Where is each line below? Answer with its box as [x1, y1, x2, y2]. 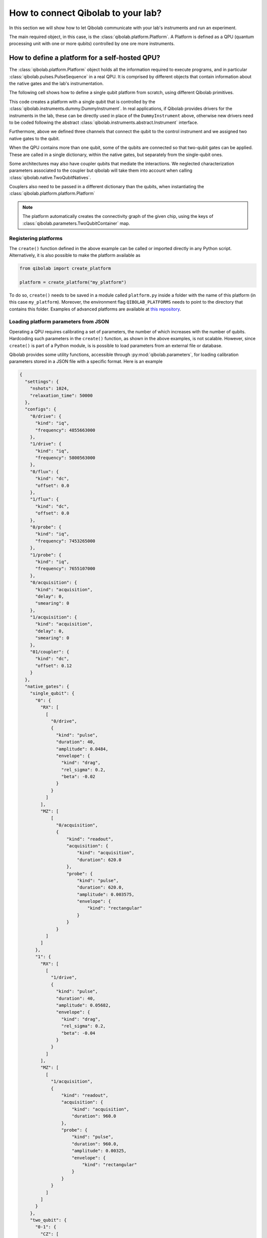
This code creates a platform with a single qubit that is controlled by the [9, 99, 156, 104]
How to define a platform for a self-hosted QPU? [9, 53, 161, 62]
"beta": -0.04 [61, 1030, 96, 1036]
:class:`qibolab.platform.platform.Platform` [9, 191, 95, 197]
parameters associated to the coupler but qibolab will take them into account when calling [9, 167, 193, 173]
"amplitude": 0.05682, [56, 1002, 111, 1008]
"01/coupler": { [30, 649, 69, 655]
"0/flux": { [30, 468, 59, 474]
